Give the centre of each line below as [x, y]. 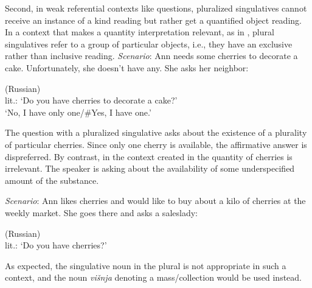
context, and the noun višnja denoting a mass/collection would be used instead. [153, 277]
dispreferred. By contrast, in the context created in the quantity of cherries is [149, 156]
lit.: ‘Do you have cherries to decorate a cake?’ [91, 100]
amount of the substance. [52, 180]
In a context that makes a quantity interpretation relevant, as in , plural [140, 32]
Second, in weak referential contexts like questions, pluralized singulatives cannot [156, 8]
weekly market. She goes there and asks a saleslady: [101, 212]
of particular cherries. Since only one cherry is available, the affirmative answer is [156, 144]
